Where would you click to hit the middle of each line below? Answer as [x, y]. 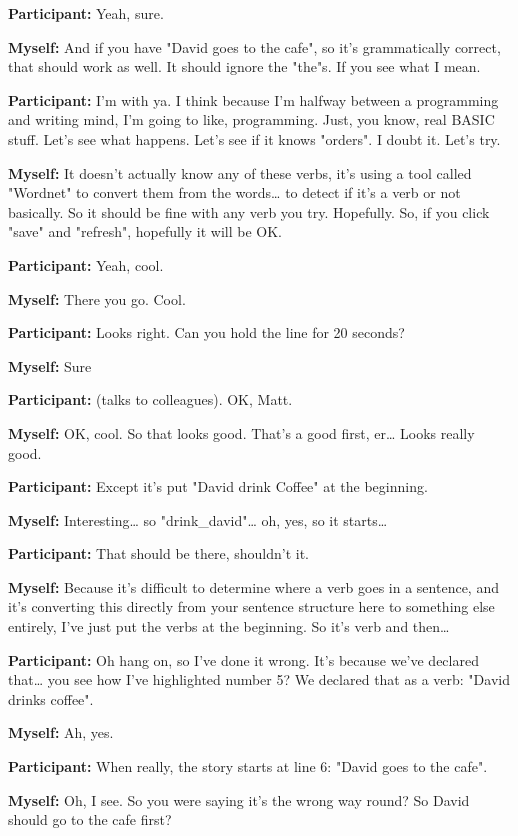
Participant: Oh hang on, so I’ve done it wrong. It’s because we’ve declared [243, 659]
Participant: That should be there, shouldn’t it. [158, 553]
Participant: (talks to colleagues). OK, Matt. [150, 399]
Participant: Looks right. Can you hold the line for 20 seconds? [206, 332]
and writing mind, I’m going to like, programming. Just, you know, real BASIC [251, 119]
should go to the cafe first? [90, 819]
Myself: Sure [50, 365]
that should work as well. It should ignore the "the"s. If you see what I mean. [244, 66]
